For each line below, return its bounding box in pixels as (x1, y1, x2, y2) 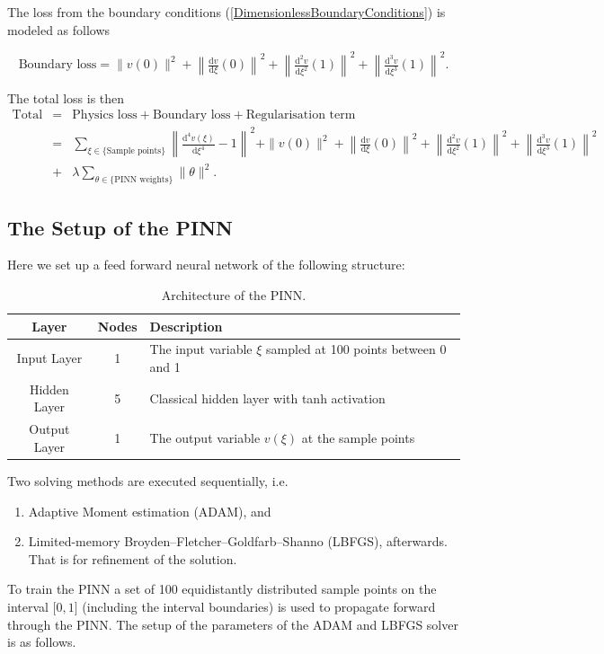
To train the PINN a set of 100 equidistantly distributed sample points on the (7, 579, 437, 598)
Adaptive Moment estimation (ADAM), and (28, 501, 271, 520)
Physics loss (72, 109, 138, 122)
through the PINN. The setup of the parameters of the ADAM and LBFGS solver (7, 614, 458, 633)
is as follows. (7, 632, 76, 651)
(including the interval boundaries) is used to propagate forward (82, 597, 436, 615)
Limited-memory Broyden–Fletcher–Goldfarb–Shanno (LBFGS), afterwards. (28, 532, 448, 551)
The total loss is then (7, 88, 125, 107)
